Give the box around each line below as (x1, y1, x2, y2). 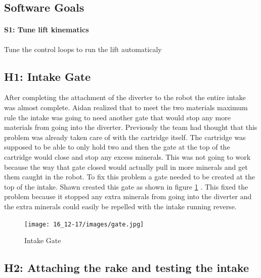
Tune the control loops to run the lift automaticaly (4, 43, 162, 54)
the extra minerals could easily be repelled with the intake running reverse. (4, 201, 237, 211)
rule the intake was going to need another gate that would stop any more (4, 112, 231, 122)
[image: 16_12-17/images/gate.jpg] (24, 220, 144, 228)
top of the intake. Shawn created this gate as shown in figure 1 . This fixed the (4, 181, 248, 192)
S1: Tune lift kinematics (4, 24, 89, 35)
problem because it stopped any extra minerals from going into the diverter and (4, 191, 252, 202)
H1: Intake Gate (4, 68, 91, 84)
